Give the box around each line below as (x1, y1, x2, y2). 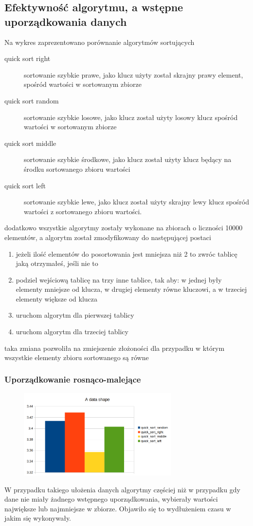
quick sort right (4, 53, 51, 63)
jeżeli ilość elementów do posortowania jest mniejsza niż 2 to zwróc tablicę (16, 248, 237, 259)
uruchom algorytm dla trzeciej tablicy (16, 326, 128, 337)
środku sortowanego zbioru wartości (24, 163, 130, 174)
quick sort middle (4, 138, 56, 148)
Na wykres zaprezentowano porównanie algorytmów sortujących (4, 37, 195, 47)
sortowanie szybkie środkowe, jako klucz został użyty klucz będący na (24, 154, 232, 164)
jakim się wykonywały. (4, 513, 72, 523)
